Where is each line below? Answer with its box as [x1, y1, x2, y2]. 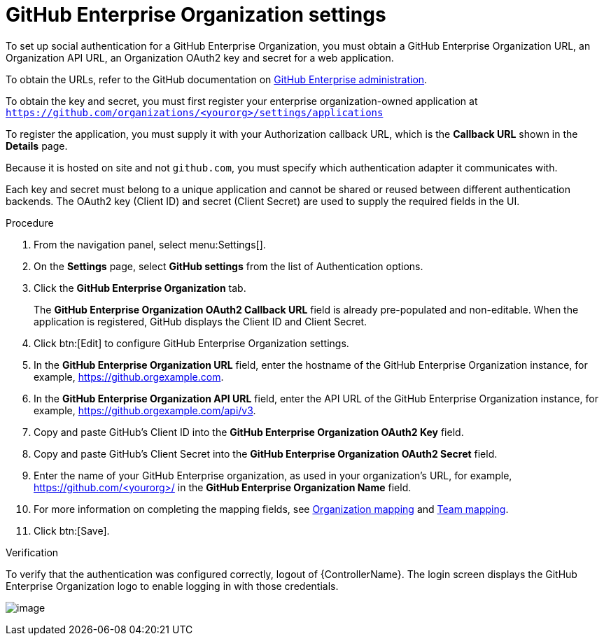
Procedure [6, 216, 54, 229]
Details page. [6, 139, 68, 152]
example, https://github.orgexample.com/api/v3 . [34, 404, 256, 416]
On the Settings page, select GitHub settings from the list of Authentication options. [34, 260, 423, 272]
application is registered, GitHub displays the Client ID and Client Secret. [34, 315, 367, 327]
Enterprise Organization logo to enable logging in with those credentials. [6, 579, 339, 592]
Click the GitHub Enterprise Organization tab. [34, 281, 246, 294]
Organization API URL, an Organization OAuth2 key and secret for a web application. [6, 51, 394, 64]
